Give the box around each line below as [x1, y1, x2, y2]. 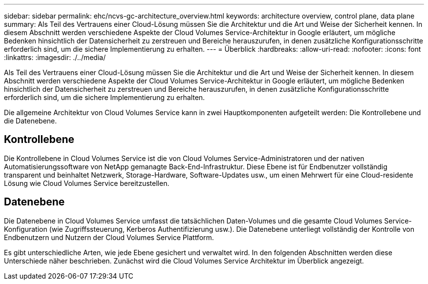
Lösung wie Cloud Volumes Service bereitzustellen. [4, 179, 170, 187]
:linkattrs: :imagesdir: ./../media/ [4, 53, 106, 61]
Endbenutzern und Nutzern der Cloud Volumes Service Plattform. [4, 233, 214, 242]
